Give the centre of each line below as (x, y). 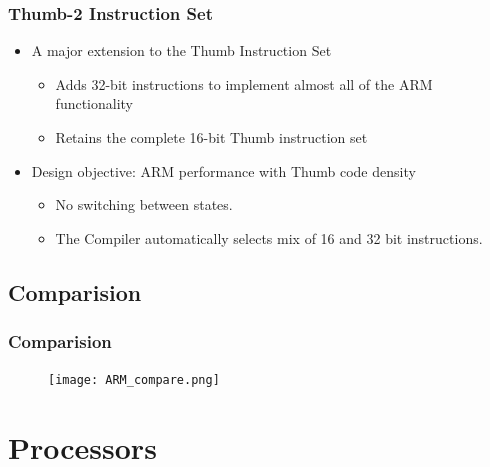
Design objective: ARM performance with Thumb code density (223, 170)
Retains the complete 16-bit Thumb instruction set (211, 137)
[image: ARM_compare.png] (134, 380)
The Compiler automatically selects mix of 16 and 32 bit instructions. (269, 237)
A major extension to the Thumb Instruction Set (181, 50)
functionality (94, 103)
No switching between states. (144, 204)
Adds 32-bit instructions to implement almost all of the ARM (244, 83)
